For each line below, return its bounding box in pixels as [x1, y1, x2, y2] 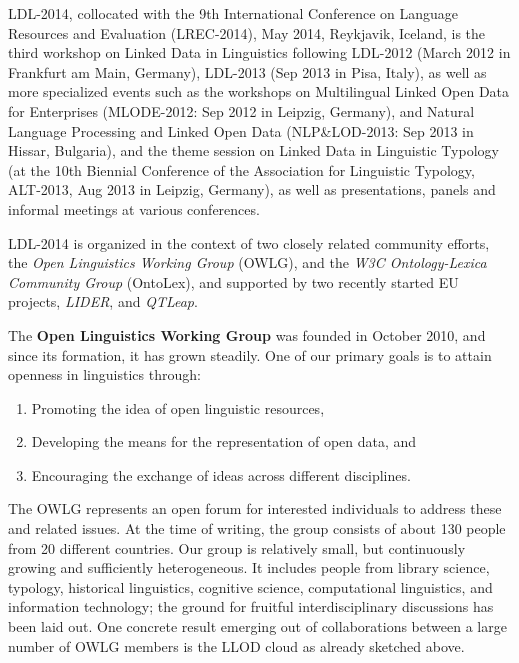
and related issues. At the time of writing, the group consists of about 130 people [8, 518, 506, 539]
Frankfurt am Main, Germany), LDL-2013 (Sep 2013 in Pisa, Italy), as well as [8, 61, 487, 82]
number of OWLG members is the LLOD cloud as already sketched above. [8, 635, 465, 656]
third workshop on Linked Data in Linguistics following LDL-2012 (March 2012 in [8, 42, 511, 63]
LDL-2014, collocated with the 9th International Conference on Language [8, 3, 459, 23]
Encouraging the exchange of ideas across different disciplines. [31, 464, 411, 485]
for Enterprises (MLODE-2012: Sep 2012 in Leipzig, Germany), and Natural [8, 100, 475, 121]
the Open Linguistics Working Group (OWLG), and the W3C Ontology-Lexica [8, 252, 487, 273]
